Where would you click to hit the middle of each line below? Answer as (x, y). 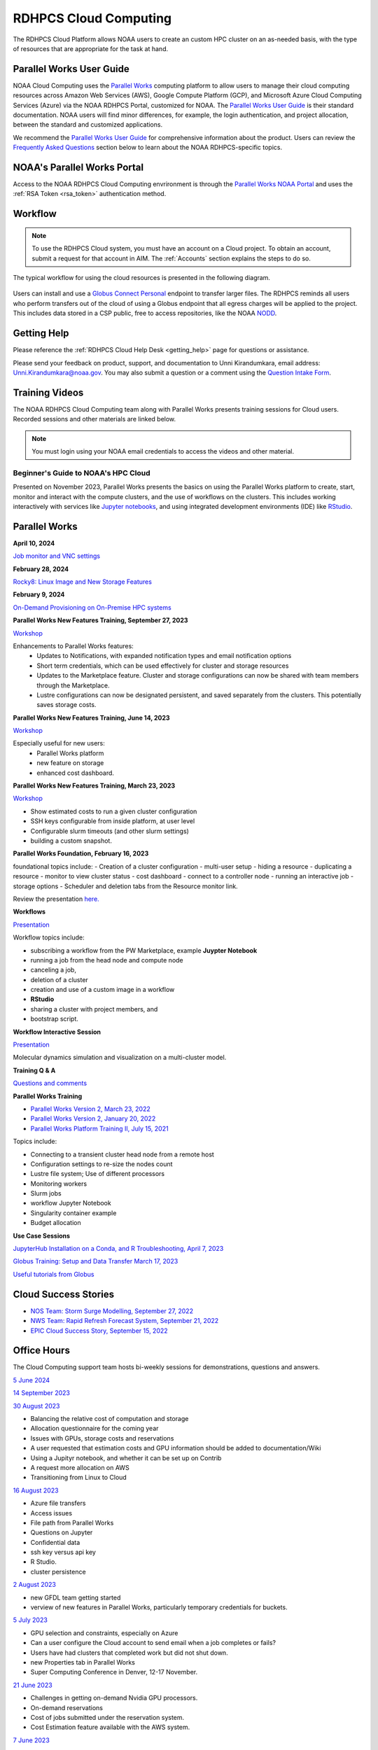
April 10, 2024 (34, 543)
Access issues (51, 1513)
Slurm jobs (46, 1193)
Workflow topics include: (49, 937)
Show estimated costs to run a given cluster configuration (114, 811)
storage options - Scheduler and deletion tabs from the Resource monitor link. (125, 886)
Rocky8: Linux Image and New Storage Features (82, 582)
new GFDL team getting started (76, 1597)
